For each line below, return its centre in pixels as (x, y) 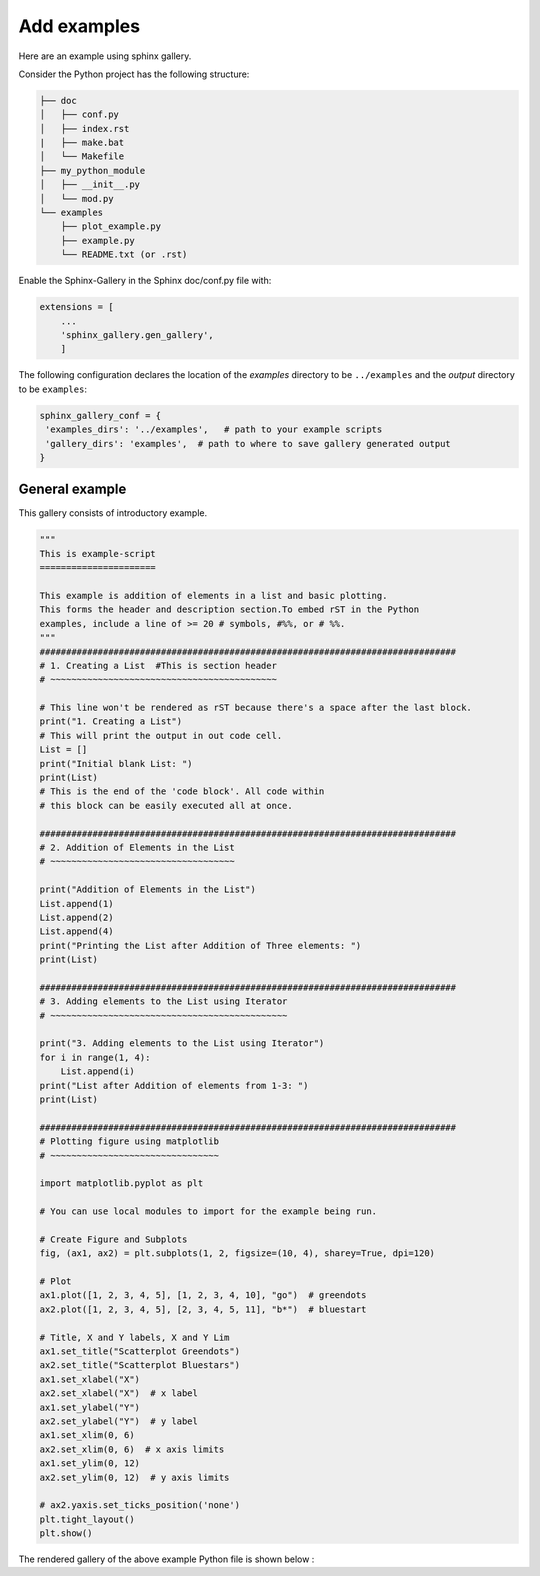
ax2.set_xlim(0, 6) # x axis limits (132, 1449)
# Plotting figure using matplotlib (129, 1141)
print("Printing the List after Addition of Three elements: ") (200, 945)
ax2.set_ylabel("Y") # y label (119, 1421)
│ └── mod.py (76, 198)
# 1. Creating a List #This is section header (158, 665)
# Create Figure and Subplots (113, 1239)
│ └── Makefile (82, 156)
